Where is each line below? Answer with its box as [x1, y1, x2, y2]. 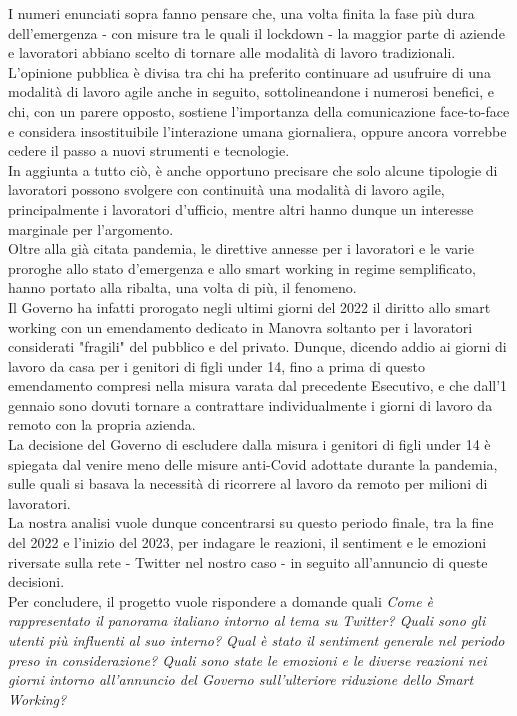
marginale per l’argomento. [8, 218, 174, 239]
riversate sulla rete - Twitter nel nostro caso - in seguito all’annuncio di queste [8, 551, 488, 572]
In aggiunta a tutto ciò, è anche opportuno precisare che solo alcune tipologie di [8, 159, 498, 180]
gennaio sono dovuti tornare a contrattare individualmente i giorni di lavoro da [8, 394, 493, 415]
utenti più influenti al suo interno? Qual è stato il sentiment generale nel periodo [8, 630, 505, 650]
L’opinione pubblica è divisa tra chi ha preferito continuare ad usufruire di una [8, 61, 491, 82]
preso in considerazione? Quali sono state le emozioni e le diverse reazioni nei [8, 649, 487, 670]
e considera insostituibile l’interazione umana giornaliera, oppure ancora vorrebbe [8, 120, 507, 141]
